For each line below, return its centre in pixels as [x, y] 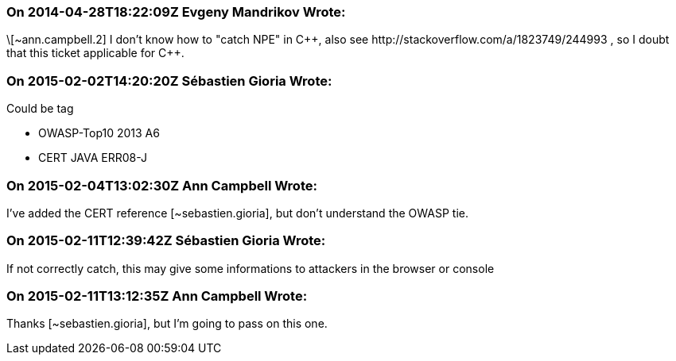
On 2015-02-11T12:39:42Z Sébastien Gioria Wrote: [166, 241]
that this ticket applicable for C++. [95, 53]
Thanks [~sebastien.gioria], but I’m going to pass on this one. [167, 324]
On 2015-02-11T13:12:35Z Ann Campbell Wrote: [157, 296]
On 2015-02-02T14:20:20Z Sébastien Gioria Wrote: [169, 81]
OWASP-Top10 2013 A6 [99, 133]
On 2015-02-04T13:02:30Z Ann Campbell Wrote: [162, 185]
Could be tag [40, 109]
